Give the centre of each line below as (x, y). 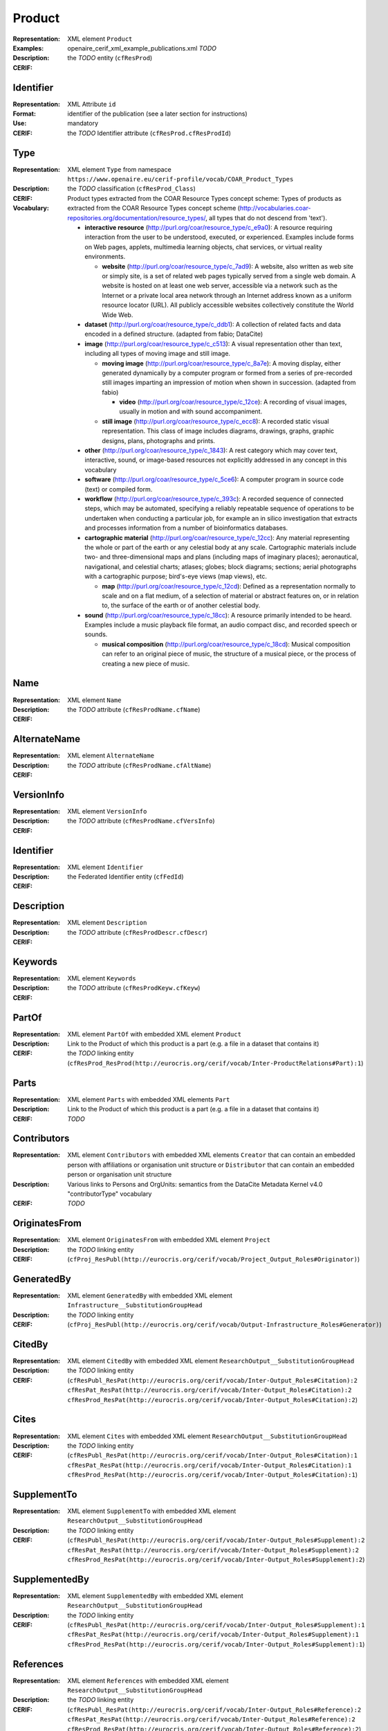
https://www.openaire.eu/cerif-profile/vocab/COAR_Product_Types (181, 179)
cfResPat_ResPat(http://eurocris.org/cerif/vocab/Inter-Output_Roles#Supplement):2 (213, 1550)
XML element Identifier (105, 867)
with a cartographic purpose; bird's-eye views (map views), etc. (176, 576)
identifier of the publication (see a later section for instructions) (157, 114)
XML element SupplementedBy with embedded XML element (155, 1595)
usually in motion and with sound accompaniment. (191, 411)
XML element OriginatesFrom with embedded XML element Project (169, 1240)
